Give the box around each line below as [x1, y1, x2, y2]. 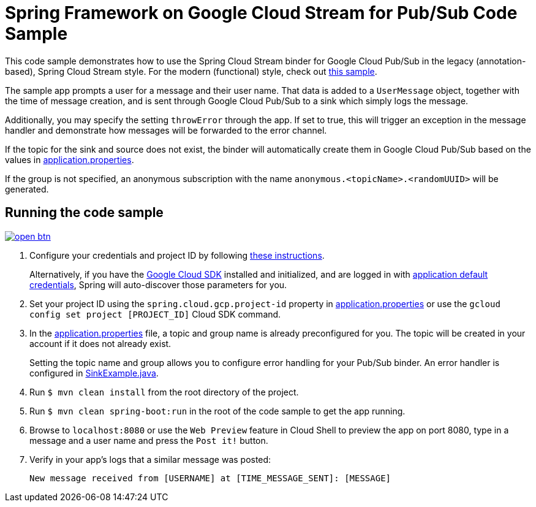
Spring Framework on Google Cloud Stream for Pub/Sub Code [5, 2, 518, 23]
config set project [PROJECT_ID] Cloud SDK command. [29, 308, 281, 319]
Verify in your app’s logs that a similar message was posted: [29, 454, 271, 465]
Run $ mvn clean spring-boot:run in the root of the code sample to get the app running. [29, 405, 406, 416]
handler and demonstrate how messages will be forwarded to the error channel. [5, 124, 327, 135]
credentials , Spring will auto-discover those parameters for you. [29, 279, 287, 290]
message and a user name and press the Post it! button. [29, 435, 268, 446]
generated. [5, 183, 49, 194]
